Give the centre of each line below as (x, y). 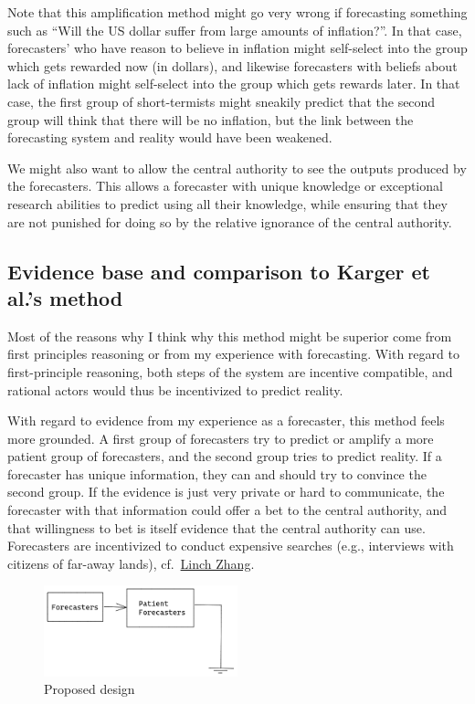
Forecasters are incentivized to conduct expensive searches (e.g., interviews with (231, 546)
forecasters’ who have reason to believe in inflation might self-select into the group (237, 48)
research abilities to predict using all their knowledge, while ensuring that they (227, 203)
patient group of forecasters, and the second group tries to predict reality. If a (225, 456)
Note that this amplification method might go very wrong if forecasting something (237, 12)
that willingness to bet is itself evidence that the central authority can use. (216, 527)
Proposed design (90, 689)
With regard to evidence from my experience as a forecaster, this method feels (226, 420)
